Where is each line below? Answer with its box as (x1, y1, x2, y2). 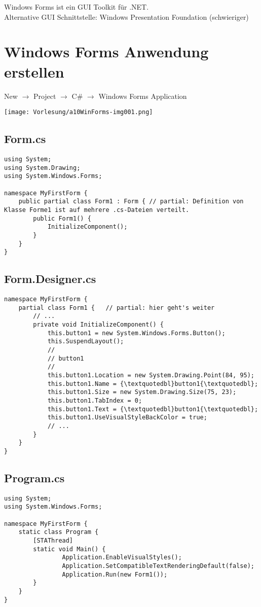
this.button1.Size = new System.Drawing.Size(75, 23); (47, 388, 237, 396)
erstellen (4, 61, 64, 82)
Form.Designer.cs (4, 271, 96, 287)
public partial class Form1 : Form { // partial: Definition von (18, 198, 244, 205)
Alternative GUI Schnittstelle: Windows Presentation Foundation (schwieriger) (4, 11, 249, 22)
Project (33, 90, 56, 101)
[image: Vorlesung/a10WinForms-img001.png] (4, 109, 153, 116)
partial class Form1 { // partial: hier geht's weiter (18, 304, 215, 311)
